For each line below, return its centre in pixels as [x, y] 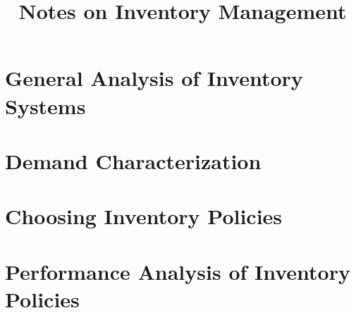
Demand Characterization [133, 160]
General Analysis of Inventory [154, 78]
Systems [45, 105]
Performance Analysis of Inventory [178, 271]
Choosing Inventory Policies [144, 216]
